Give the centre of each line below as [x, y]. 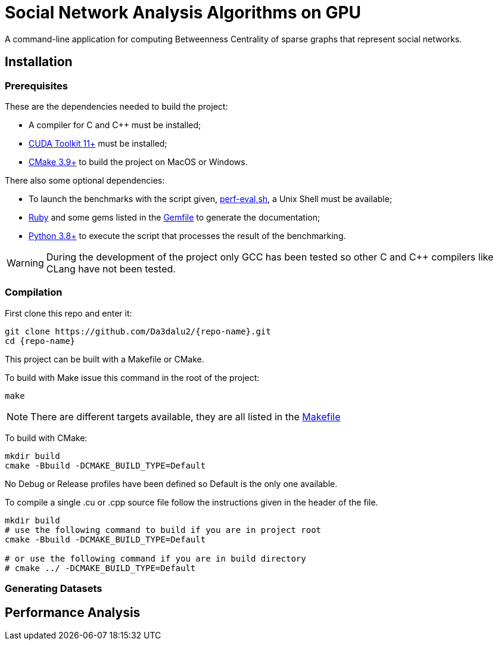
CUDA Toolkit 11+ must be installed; [98, 143]
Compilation [34, 292]
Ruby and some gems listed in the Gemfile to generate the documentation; [175, 217]
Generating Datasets [54, 589]
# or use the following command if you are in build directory [155, 558]
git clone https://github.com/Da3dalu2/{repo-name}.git [138, 331]
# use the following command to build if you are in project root [163, 530]
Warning [25, 263]
